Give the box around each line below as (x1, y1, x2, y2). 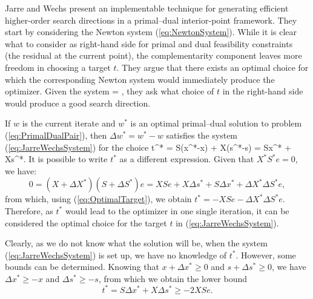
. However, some (236, 248, 296, 261)
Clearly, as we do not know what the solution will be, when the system (5, 237, 268, 249)
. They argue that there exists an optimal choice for (116, 61, 309, 73)
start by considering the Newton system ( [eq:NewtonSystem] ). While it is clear (5, 25, 297, 38)
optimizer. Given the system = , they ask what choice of (5, 85, 214, 97)
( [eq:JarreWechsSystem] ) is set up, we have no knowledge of (5, 248, 227, 261)
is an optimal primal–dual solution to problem (130, 117, 302, 130)
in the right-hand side (222, 85, 303, 97)
